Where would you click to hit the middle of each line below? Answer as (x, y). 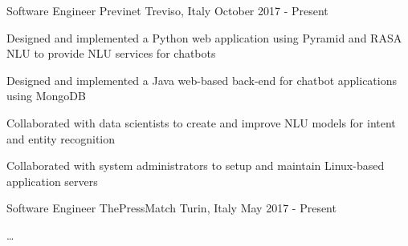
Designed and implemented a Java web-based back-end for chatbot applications (202, 80)
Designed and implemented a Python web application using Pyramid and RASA (204, 37)
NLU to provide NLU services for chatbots (111, 53)
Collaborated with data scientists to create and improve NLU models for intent (201, 122)
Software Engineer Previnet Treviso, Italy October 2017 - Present (167, 10)
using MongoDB (46, 96)
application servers (52, 181)
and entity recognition (61, 138)
